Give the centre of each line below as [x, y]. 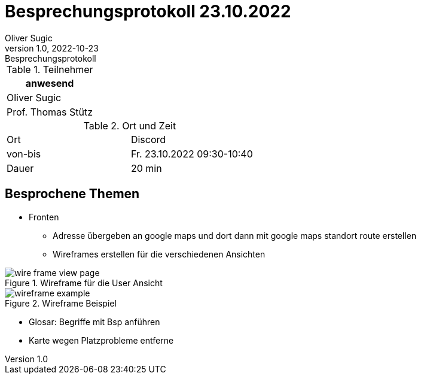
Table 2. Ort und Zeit [130, 125]
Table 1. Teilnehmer [50, 69]
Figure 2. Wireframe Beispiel [61, 303]
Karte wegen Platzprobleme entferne [101, 340]
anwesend [50, 83]
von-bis [24, 154]
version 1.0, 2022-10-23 [52, 48]
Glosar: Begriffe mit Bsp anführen [94, 322]
